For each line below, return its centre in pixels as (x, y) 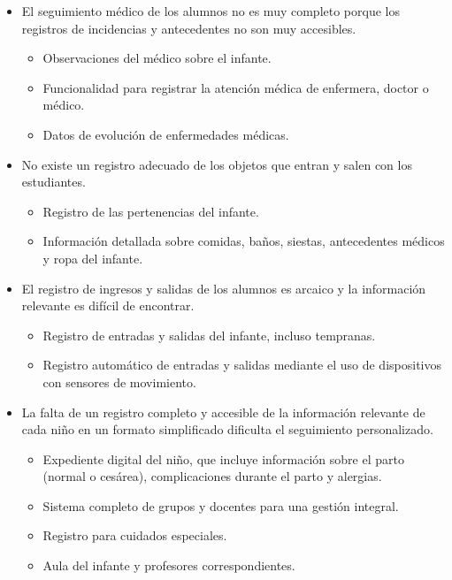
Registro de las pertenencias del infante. (151, 211)
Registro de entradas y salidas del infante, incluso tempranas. (209, 335)
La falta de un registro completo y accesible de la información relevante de (223, 412)
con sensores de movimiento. (119, 382)
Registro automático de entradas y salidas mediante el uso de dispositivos (242, 365)
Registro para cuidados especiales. (135, 535)
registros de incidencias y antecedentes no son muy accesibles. (189, 28)
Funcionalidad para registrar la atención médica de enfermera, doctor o (236, 87)
